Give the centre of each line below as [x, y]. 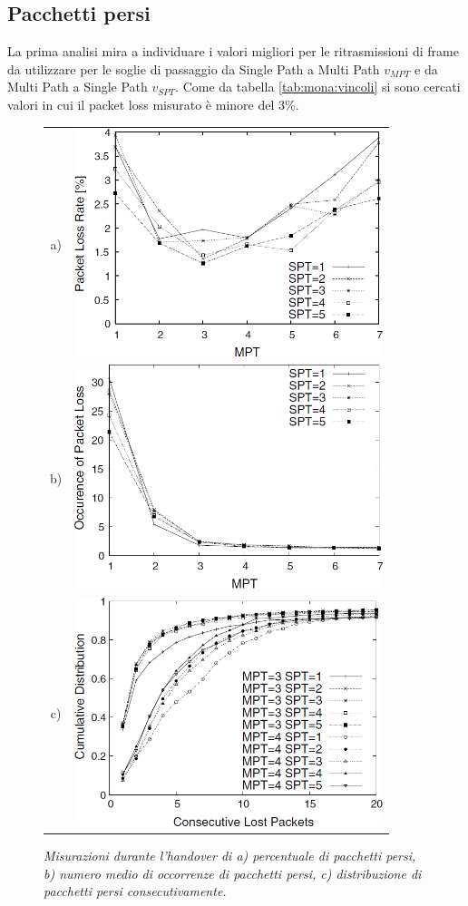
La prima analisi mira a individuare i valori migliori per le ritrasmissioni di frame [233, 51]
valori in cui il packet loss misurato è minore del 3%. [153, 104]
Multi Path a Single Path [78, 87]
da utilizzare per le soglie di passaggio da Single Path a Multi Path [194, 68]
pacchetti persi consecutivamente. [135, 891]
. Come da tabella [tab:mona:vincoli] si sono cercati [318, 87]
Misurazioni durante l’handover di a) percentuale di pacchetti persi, [230, 855]
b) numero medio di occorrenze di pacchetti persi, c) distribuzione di [233, 873]
